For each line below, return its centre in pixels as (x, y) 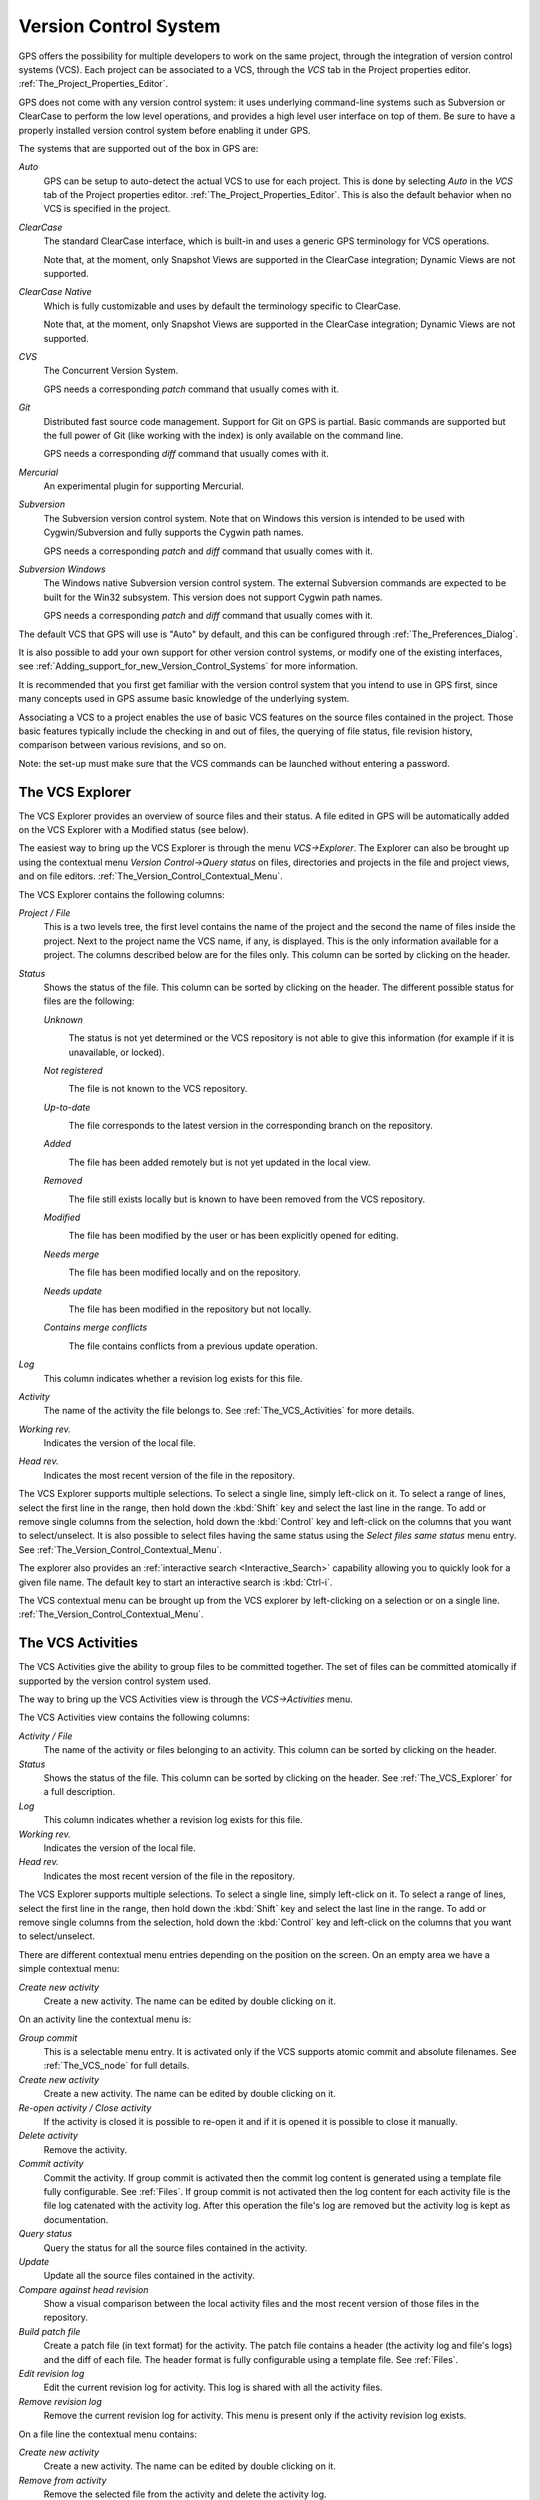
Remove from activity (62, 2480)
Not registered (73, 1070)
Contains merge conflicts (95, 1327)
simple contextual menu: (69, 1969)
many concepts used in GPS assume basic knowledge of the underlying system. (184, 699)
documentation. (76, 2219)
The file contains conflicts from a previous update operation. (193, 1346)
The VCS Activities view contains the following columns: (134, 1717)
